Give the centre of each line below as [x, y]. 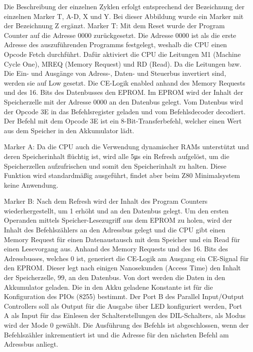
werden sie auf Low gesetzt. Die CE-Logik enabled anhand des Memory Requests [125, 82]
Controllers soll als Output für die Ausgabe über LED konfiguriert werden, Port [123, 306]
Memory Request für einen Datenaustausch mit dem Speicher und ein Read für [122, 239]
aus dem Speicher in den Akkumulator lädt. [69, 130]
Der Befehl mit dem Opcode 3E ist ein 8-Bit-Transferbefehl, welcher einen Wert [123, 121]
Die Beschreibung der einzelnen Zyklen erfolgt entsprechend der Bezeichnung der [124, 6]
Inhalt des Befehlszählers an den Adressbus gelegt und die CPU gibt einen [115, 230]
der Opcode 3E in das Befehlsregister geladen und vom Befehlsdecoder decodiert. [125, 111]
